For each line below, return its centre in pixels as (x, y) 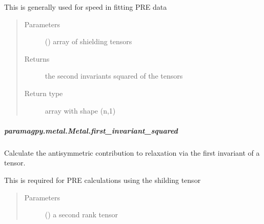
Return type (44, 93)
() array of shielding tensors (88, 41)
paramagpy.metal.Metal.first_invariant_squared (91, 130)
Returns (37, 58)
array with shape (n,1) (80, 110)
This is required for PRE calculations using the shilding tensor (103, 180)
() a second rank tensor (81, 214)
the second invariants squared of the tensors (114, 76)
